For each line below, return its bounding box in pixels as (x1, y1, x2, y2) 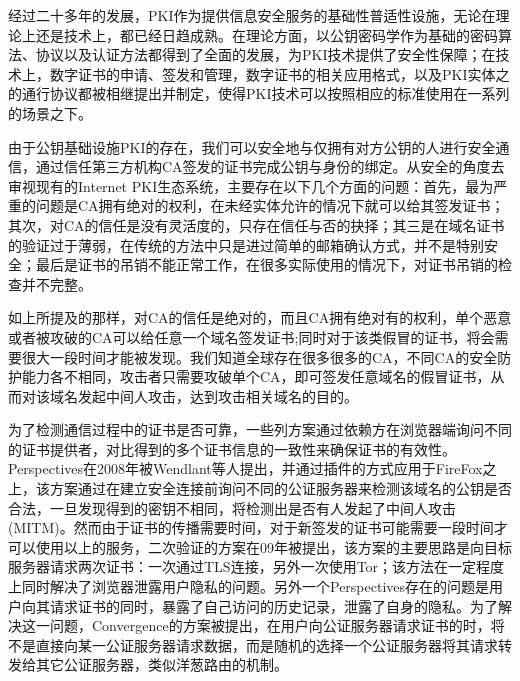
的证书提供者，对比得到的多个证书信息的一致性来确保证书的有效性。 (8, 438, 456, 459)
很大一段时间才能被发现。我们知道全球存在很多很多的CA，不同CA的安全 (21, 346, 498, 367)
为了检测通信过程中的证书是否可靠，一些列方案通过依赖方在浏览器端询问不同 (8, 419, 512, 440)
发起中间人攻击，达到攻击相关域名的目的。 (77, 385, 358, 406)
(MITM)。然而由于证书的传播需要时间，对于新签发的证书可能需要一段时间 (8, 517, 494, 538)
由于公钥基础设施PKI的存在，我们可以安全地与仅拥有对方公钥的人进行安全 (8, 136, 496, 157)
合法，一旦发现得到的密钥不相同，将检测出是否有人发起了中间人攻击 (8, 497, 456, 518)
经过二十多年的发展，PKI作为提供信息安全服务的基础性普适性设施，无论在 (8, 5, 496, 25)
